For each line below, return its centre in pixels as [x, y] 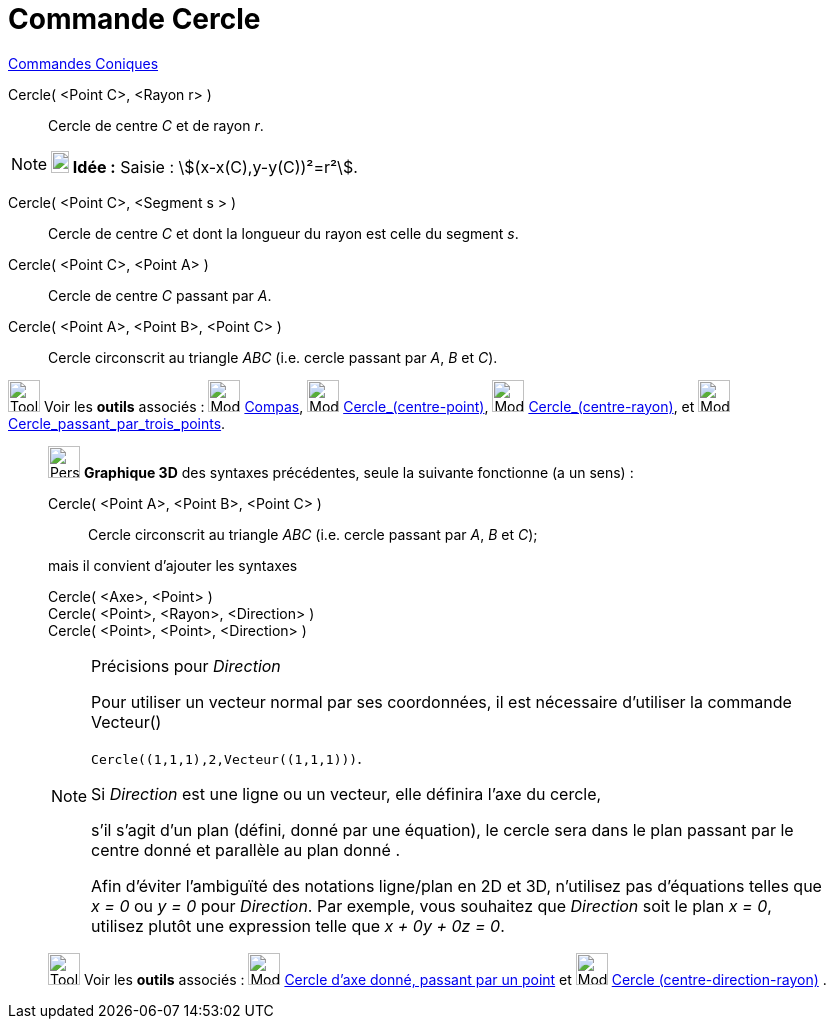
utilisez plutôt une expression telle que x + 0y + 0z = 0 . [298, 925]
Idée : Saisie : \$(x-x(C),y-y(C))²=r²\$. [215, 166]
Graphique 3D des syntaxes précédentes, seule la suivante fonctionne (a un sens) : [358, 472]
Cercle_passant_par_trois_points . [117, 423]
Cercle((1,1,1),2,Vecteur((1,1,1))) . [226, 757]
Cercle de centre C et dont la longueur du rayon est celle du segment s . [283, 233]
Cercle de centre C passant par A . [160, 295]
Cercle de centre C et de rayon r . [156, 125]
